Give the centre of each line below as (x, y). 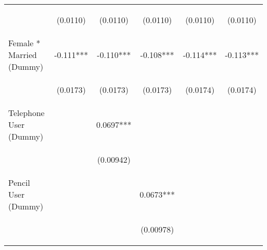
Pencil (19, 182)
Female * (24, 43)
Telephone (26, 113)
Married (23, 55)
